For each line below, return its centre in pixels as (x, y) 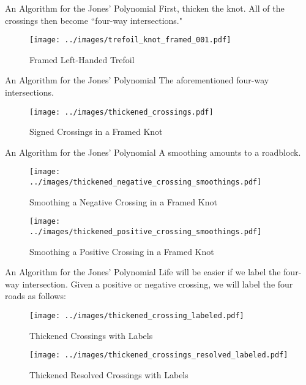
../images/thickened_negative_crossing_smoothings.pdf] (146, 182)
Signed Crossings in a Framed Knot (96, 132)
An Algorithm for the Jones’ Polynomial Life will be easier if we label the (143, 272)
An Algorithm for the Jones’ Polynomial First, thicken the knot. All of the (145, 8)
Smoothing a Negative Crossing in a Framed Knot (123, 201)
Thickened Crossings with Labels (91, 335)
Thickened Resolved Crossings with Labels (109, 374)
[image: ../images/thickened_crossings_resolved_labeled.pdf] (159, 355)
